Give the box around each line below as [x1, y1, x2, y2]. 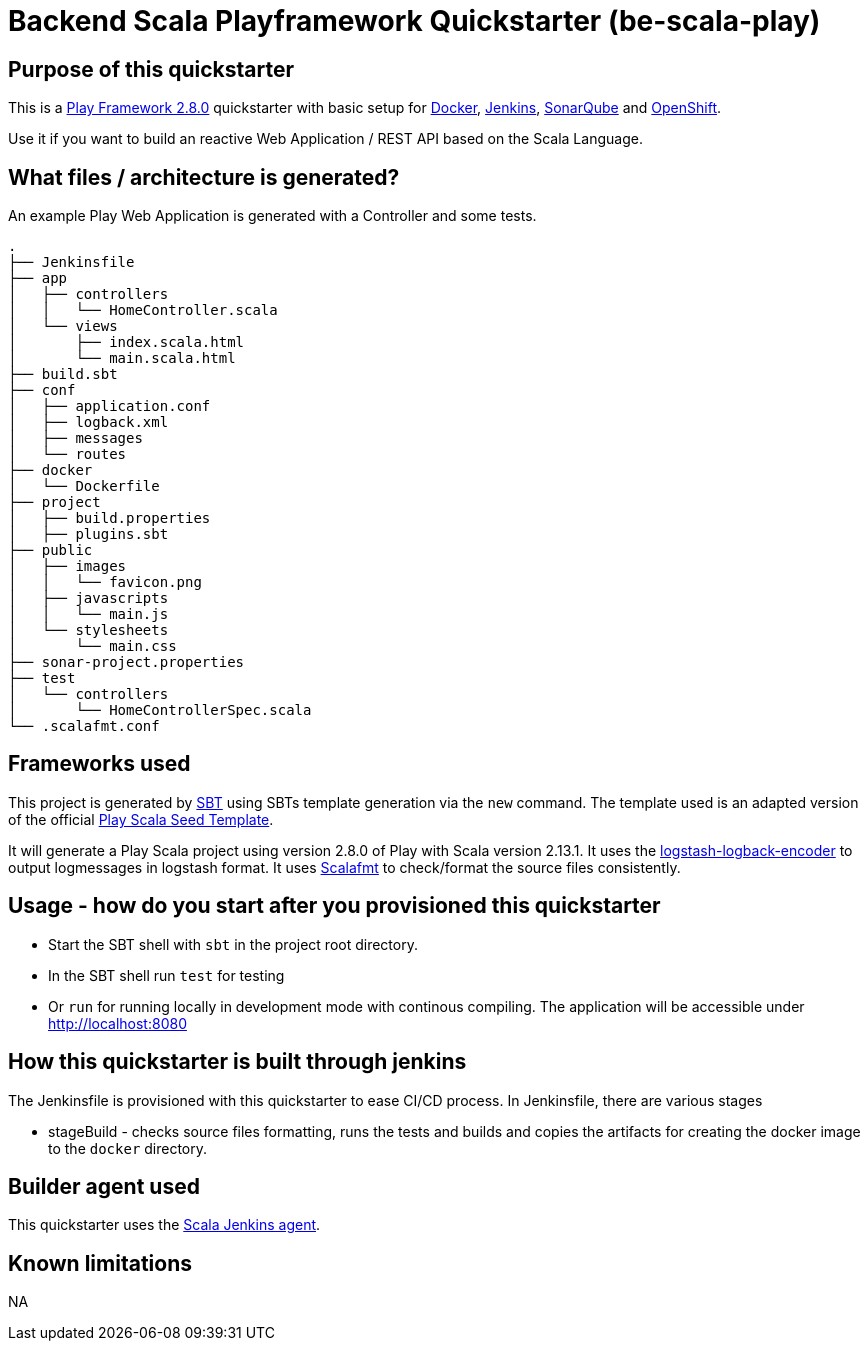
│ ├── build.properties [8, 510, 211, 527]
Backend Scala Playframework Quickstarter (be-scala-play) [8, 4, 821, 38]
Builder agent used [8, 1173, 200, 1199]
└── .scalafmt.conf [8, 718, 160, 735]
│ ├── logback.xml [8, 414, 169, 431]
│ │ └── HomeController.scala [8, 302, 278, 319]
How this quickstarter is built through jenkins [8, 1049, 467, 1075]
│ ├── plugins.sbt [8, 526, 169, 543]
